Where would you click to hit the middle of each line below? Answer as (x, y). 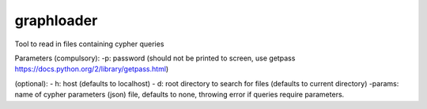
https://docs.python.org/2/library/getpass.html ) (92, 69)
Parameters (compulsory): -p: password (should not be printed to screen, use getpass (155, 58)
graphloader (56, 20)
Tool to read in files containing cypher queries (89, 44)
